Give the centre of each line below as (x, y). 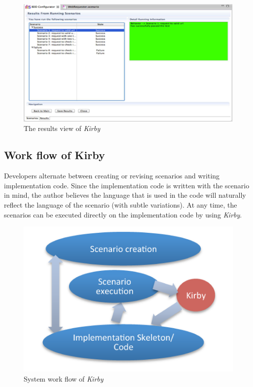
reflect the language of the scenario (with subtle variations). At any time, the (121, 204)
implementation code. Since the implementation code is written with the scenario (127, 185)
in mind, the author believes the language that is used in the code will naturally (125, 195)
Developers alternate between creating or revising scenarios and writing (112, 176)
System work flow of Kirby (64, 378)
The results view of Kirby (62, 128)
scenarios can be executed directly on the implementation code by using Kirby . (123, 214)
